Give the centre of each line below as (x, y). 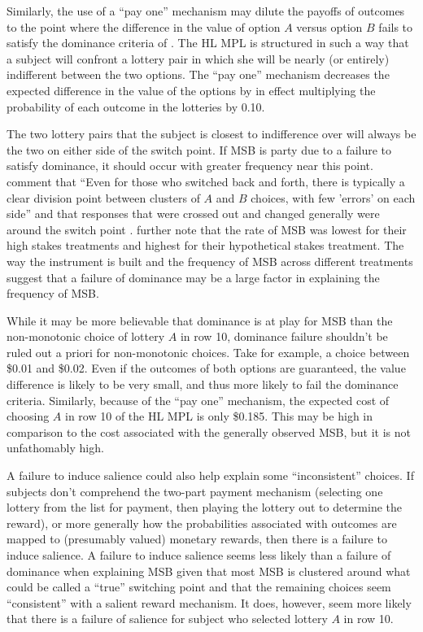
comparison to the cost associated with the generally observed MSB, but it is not (209, 432)
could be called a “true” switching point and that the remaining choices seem (199, 587)
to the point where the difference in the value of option (144, 26)
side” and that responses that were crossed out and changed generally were (193, 214)
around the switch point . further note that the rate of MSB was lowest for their (207, 229)
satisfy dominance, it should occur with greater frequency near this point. (190, 166)
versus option (329, 26)
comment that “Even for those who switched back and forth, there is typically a (206, 181)
